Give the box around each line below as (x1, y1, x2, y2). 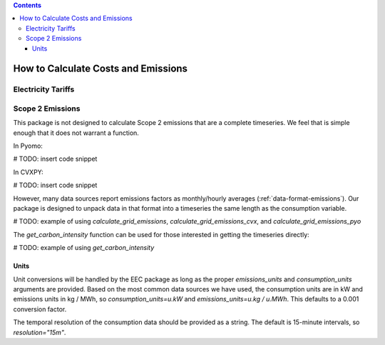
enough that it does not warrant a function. (13, 129, 139, 137)
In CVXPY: (13, 168, 44, 176)
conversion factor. (13, 304, 67, 314)
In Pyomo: (13, 141, 43, 150)
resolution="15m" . (13, 328, 66, 336)
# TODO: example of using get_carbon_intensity (13, 244, 155, 252)
